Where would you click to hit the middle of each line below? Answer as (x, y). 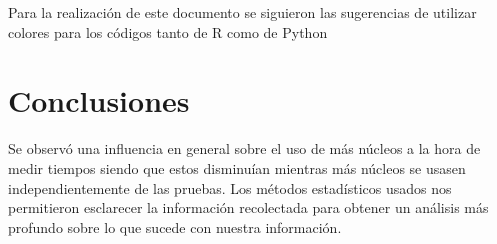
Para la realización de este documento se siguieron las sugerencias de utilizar (242, 12)
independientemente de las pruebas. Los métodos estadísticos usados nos (230, 187)
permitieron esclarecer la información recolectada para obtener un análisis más (248, 207)
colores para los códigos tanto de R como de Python (168, 31)
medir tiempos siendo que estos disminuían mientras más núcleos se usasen (237, 167)
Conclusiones (99, 100)
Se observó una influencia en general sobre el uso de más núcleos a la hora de (244, 148)
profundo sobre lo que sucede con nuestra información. (175, 226)
